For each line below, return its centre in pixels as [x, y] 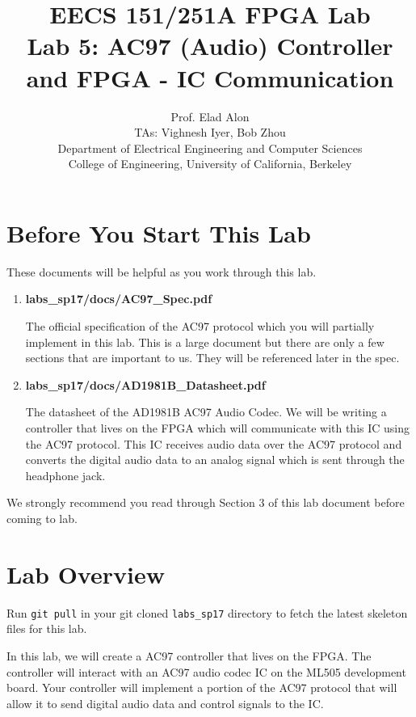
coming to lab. [42, 518]
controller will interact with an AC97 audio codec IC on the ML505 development [206, 671]
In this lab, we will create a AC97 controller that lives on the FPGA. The [189, 655]
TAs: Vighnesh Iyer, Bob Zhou [210, 132]
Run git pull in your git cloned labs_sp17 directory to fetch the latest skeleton [207, 612]
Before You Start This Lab [159, 232]
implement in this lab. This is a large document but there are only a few [205, 342]
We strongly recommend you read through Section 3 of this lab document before [206, 502]
